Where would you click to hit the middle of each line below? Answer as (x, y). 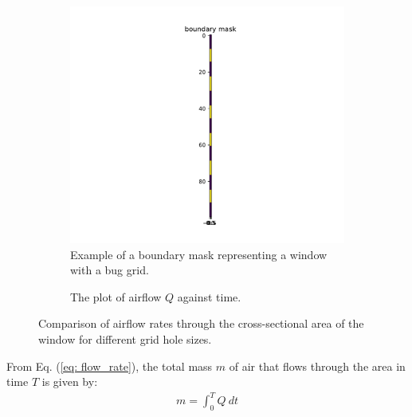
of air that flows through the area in (317, 366)
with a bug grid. (110, 270)
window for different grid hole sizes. (125, 338)
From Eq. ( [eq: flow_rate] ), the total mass (110, 366)
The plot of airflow (116, 296)
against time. (209, 296)
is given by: (70, 382)
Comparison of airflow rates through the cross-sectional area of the (201, 323)
